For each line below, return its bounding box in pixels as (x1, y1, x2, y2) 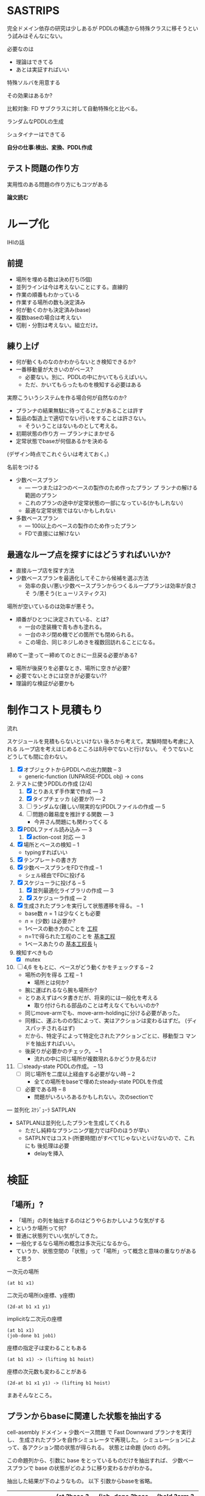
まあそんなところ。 (7, 1392, 55, 1399)
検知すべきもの (15, 949, 54, 956)
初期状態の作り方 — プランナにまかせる (15, 430, 115, 437)
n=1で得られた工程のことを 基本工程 (24, 933, 116, 940)
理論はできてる (15, 58, 54, 65)
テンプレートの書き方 (23, 856, 77, 864)
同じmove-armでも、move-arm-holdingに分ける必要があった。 (24, 1009, 183, 1016)
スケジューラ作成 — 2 (32, 895, 87, 902)
